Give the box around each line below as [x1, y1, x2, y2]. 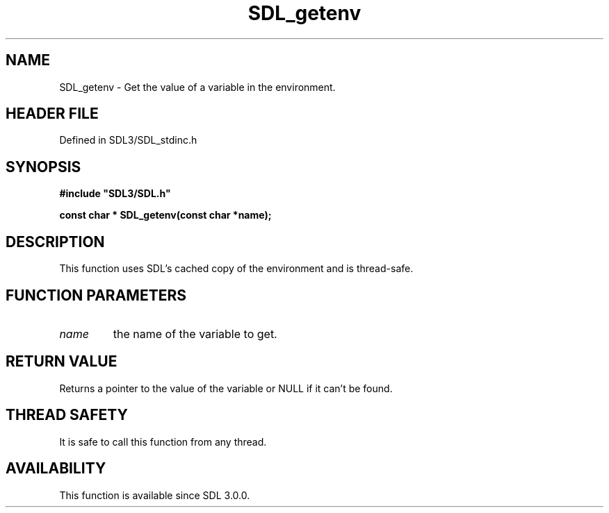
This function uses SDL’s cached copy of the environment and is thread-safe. [59, 262, 414, 275]
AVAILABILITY [6, 460, 106, 478]
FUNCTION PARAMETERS [6, 286, 186, 304]
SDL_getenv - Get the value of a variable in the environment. [59, 81, 336, 93]
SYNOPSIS [6, 158, 81, 176]
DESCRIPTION [6, 233, 105, 251]
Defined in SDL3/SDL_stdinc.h [59, 134, 197, 146]
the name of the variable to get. [113, 326, 277, 341]
